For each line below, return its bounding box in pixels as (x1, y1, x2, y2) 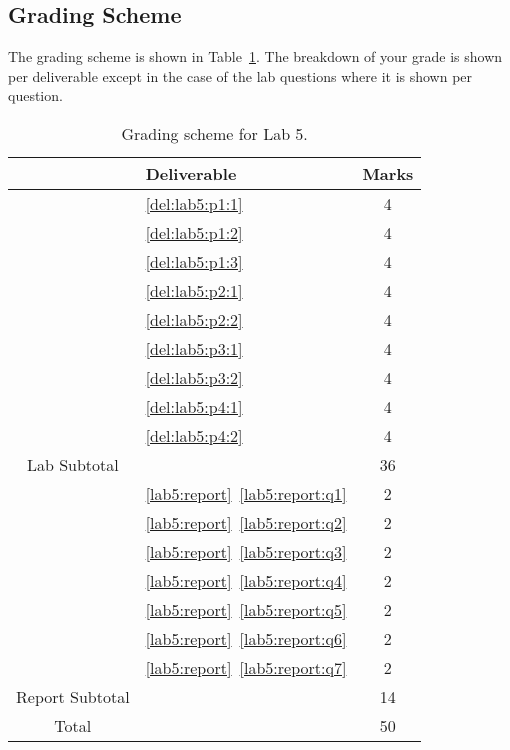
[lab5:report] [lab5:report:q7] (145, 655, 347, 679)
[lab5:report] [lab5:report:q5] (145, 597, 347, 621)
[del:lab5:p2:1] (145, 278, 243, 302)
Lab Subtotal (26, 452, 119, 476)
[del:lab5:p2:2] (145, 307, 243, 331)
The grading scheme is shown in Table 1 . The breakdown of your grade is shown (8, 46, 503, 67)
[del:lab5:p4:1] (145, 394, 243, 418)
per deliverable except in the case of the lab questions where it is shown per (8, 65, 473, 86)
